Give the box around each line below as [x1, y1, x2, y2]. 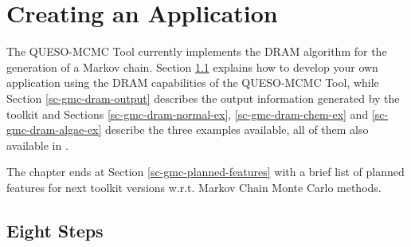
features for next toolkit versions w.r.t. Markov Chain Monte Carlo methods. [6, 178, 382, 195]
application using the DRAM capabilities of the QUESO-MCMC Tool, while [6, 74, 379, 91]
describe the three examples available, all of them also [105, 121, 369, 138]
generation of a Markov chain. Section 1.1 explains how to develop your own [6, 58, 378, 75]
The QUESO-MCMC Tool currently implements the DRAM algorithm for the [6, 43, 387, 60]
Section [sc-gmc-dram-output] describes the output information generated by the [6, 89, 400, 106]
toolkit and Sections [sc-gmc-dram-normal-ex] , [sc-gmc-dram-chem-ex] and [6, 105, 369, 122]
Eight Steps [6, 218, 104, 242]
